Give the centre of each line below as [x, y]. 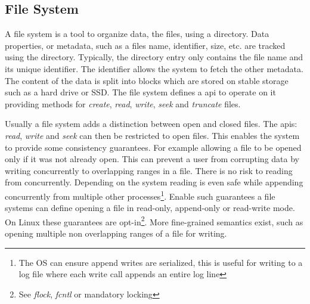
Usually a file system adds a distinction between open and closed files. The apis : [151, 124]
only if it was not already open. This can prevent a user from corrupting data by [152, 159]
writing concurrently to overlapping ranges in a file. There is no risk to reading [149, 170]
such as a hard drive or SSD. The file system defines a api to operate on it [140, 92]
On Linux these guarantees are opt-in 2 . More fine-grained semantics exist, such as [154, 221]
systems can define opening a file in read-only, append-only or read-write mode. [150, 208]
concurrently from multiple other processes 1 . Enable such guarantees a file [140, 195]
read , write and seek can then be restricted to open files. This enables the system [152, 135]
